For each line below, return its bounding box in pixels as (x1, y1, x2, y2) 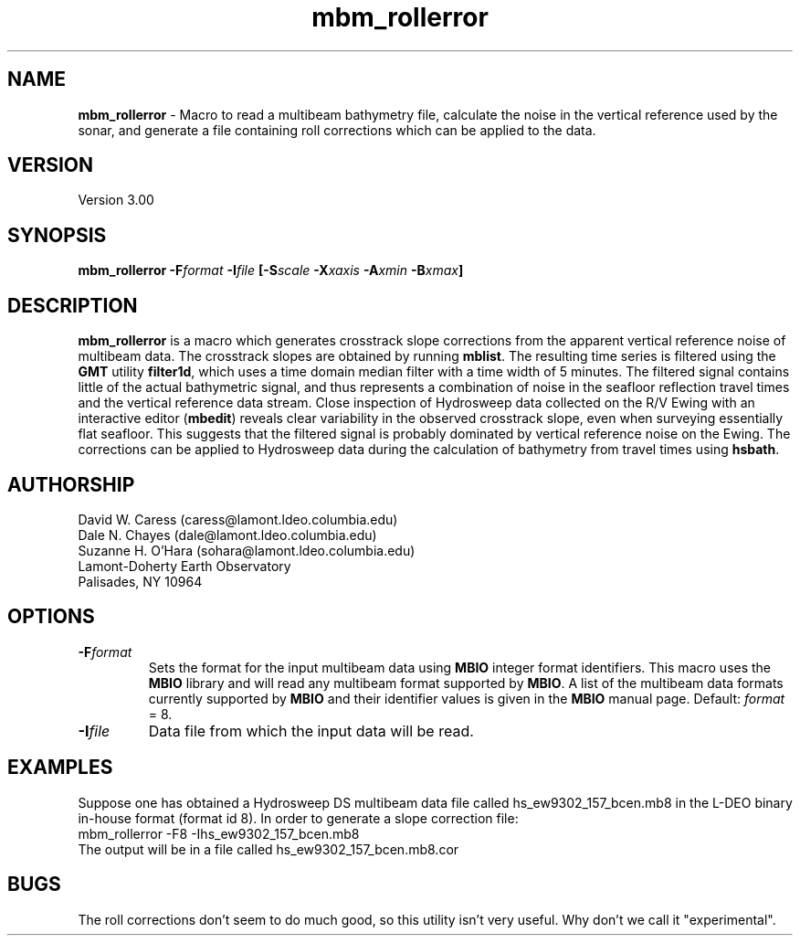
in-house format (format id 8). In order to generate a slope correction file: (78, 810, 519, 826)
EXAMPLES (7, 756, 113, 779)
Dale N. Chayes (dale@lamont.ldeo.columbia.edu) (78, 526, 377, 543)
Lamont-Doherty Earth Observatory (78, 557, 291, 574)
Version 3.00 (78, 192, 154, 208)
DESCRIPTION (7, 293, 138, 317)
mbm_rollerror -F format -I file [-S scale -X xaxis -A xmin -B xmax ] (78, 262, 464, 279)
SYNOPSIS (7, 223, 107, 247)
